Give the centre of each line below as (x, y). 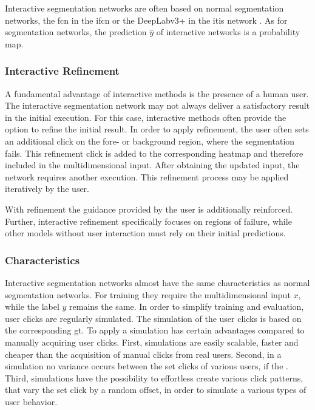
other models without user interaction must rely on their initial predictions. (145, 233)
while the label (32, 306)
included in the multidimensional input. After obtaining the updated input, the (152, 165)
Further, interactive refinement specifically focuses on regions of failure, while (148, 221)
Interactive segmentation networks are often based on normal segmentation (144, 8)
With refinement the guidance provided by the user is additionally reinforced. (149, 209)
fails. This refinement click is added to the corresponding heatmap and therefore (154, 153)
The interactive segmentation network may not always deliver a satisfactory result (157, 105)
